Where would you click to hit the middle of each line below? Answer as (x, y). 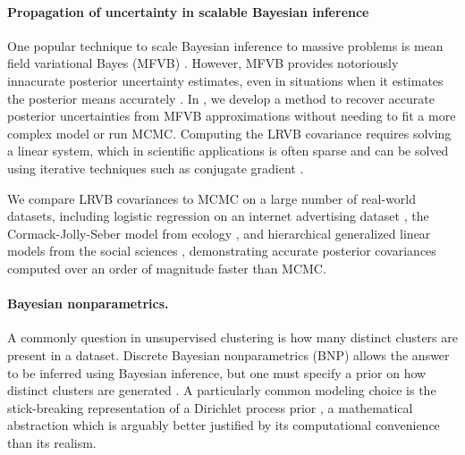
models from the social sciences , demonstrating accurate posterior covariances (222, 251)
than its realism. (52, 442)
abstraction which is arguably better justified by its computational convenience (224, 425)
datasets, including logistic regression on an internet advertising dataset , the (218, 216)
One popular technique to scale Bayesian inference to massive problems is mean (225, 45)
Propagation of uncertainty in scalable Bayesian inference (188, 11)
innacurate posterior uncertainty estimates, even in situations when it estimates (225, 80)
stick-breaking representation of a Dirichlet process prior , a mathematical (210, 407)
